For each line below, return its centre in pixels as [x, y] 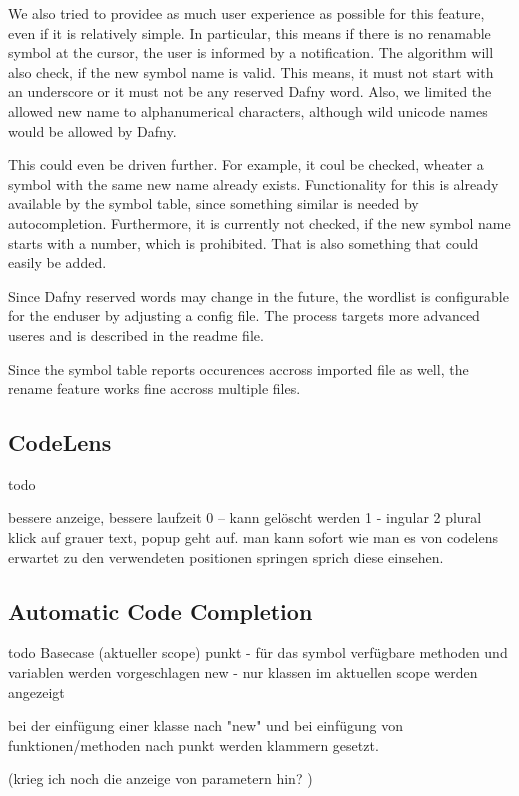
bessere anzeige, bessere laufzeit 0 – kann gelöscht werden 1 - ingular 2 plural [245, 517]
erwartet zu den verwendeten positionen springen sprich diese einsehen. [226, 556]
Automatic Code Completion [160, 610]
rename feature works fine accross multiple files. [154, 388]
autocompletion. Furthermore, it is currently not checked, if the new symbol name [259, 222]
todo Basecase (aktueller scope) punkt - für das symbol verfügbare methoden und [258, 652]
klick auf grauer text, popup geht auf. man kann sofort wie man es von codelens [253, 537]
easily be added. [57, 262]
